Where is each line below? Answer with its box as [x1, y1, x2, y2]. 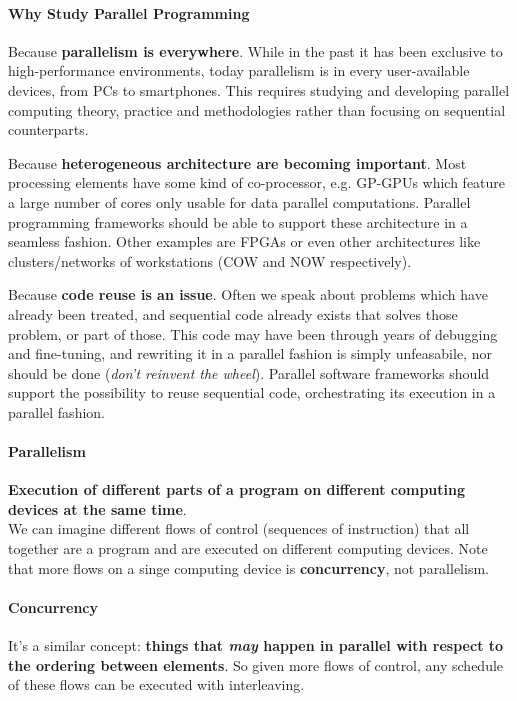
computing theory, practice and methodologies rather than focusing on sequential [8, 99, 506, 120]
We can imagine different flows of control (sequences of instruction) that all [8, 518, 470, 539]
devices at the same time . [8, 498, 187, 519]
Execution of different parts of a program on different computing [8, 479, 466, 500]
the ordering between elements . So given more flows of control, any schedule [8, 654, 504, 675]
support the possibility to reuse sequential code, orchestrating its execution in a [8, 382, 496, 403]
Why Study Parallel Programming [8, 2, 250, 23]
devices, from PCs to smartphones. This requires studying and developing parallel [8, 79, 510, 100]
